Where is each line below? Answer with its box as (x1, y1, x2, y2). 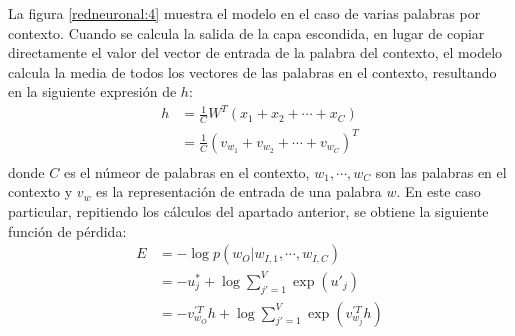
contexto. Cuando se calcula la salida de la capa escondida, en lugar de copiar (8, 22, 485, 43)
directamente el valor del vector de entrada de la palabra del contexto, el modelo (8, 42, 503, 63)
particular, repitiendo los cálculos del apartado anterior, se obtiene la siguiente (8, 201, 489, 222)
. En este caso (396, 181, 481, 202)
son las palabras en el (375, 161, 507, 182)
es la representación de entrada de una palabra (96, 181, 382, 202)
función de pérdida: (8, 220, 127, 241)
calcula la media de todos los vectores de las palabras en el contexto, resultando (8, 61, 497, 82)
